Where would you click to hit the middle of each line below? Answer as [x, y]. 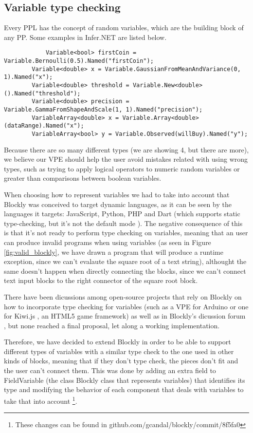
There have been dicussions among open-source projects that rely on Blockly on [123, 296]
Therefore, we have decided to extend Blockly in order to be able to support [117, 342]
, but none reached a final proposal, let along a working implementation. [112, 325]
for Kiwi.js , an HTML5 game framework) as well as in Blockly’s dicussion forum [125, 316]
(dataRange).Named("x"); [44, 126]
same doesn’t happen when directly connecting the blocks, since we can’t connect [125, 271]
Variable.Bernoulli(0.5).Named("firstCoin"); [79, 61]
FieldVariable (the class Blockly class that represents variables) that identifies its [125, 380]
